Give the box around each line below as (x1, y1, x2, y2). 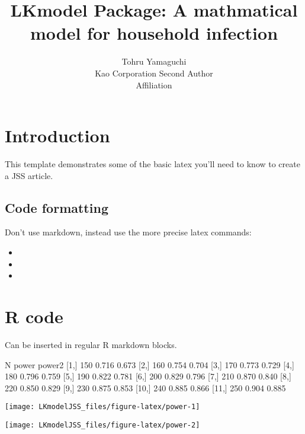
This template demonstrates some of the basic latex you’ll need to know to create (5, 158, 300, 170)
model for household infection (30, 21, 278, 45)
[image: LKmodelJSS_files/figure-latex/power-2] (5, 420, 200, 429)
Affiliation (136, 78, 172, 91)
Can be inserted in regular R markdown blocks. (5, 338, 177, 350)
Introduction (5, 123, 110, 148)
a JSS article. (5, 169, 53, 181)
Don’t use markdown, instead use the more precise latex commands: (5, 226, 252, 238)
